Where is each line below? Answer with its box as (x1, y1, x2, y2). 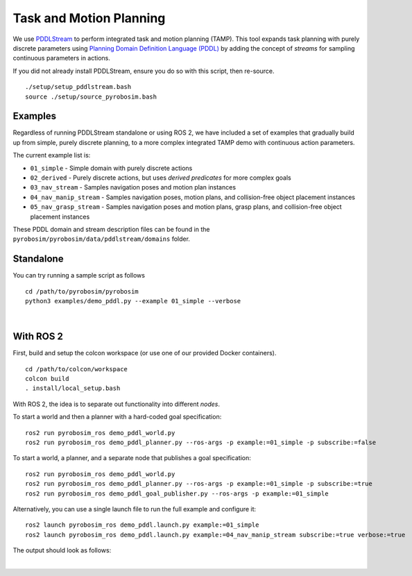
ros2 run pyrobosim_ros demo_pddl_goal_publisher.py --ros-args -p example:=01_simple (25, 489, 329, 498)
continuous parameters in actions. (12, 54, 111, 62)
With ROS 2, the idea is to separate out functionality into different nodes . (12, 400, 220, 408)
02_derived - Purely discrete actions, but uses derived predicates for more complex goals (30, 173, 291, 182)
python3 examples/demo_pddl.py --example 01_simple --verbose (25, 297, 241, 305)
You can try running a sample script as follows (12, 271, 146, 280)
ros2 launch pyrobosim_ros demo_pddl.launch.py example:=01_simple (25, 521, 259, 529)
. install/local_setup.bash (25, 384, 121, 392)
